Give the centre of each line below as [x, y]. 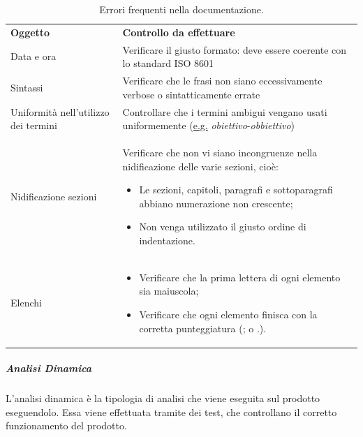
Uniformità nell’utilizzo [60, 111]
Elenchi [26, 303]
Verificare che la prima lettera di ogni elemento [240, 277]
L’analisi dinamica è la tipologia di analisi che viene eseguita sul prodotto [163, 398]
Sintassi [27, 87]
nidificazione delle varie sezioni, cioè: [200, 166]
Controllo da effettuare [179, 32]
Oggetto [30, 32]
